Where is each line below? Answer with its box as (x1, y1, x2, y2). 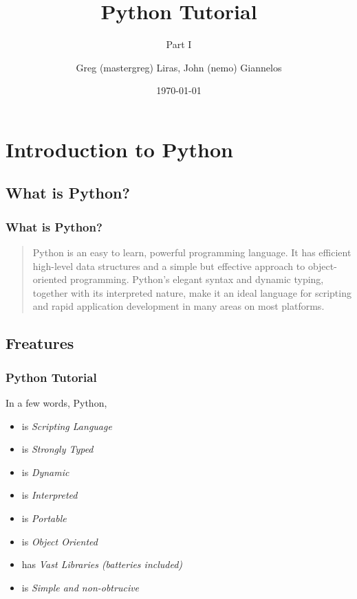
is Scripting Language (21, 418, 112, 433)
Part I (166, 37, 192, 52)
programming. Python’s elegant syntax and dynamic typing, (69, 272, 324, 286)
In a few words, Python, (6, 396, 107, 410)
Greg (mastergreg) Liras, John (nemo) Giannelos (76, 60, 282, 74)
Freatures (6, 332, 74, 354)
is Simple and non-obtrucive (21, 580, 140, 594)
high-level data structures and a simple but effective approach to (32, 258, 305, 273)
